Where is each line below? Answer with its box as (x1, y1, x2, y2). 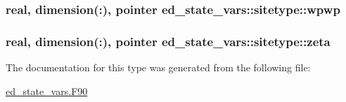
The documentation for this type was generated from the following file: (6, 60, 311, 75)
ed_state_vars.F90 (6, 83, 88, 98)
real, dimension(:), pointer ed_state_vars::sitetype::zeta (6, 32, 331, 50)
